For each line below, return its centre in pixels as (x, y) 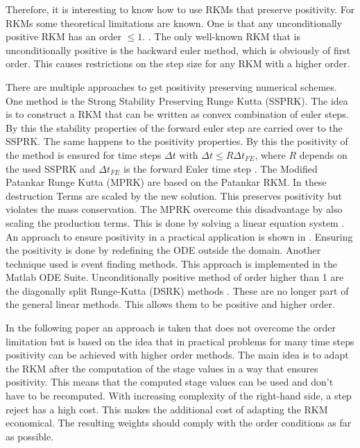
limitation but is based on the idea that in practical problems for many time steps (180, 341)
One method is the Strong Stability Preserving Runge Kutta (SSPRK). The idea (177, 100)
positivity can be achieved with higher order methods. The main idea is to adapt (177, 355)
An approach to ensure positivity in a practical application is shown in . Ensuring (179, 236)
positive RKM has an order (63, 36)
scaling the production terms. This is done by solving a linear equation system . (175, 222)
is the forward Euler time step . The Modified (220, 168)
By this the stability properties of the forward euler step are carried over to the (174, 127)
